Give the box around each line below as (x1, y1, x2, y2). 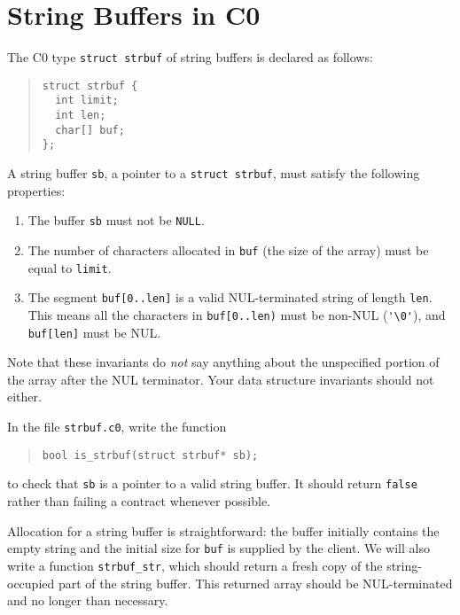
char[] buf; (55, 123, 125, 136)
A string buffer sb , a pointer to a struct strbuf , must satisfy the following (7, 164, 420, 183)
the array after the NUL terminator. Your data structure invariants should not (7, 370, 434, 388)
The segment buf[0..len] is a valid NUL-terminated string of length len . (27, 288, 433, 307)
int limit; (55, 94, 119, 107)
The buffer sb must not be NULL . (27, 211, 205, 230)
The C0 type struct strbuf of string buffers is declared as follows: (7, 48, 373, 66)
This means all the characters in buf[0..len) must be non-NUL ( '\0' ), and (27, 305, 446, 323)
